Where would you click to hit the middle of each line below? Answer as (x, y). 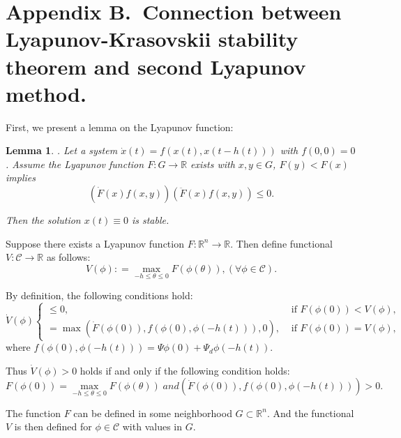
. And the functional (310, 413)
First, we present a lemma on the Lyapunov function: (120, 127)
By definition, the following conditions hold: (99, 295)
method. (46, 93)
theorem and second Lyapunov (156, 66)
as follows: (68, 257)
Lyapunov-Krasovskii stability (152, 39)
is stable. (150, 220)
